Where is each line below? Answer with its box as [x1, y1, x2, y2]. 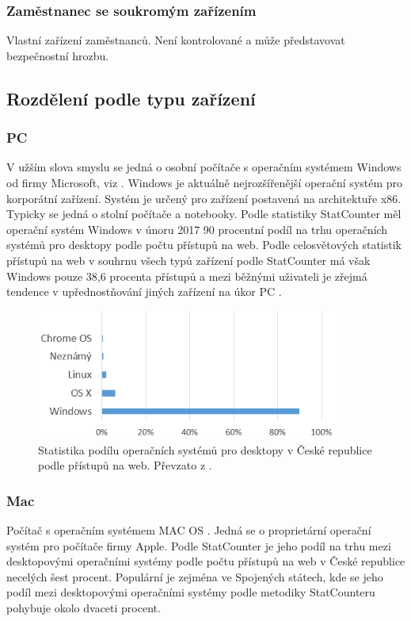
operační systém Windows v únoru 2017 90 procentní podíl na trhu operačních [6, 220, 388, 237]
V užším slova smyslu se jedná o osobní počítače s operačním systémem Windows [6, 159, 401, 175]
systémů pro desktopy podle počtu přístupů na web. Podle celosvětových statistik [6, 236, 401, 253]
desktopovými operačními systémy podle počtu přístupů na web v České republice [6, 553, 405, 569]
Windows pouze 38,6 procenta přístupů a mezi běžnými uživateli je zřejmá [6, 267, 367, 284]
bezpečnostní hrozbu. [6, 47, 109, 63]
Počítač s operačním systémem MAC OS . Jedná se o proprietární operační [6, 521, 371, 538]
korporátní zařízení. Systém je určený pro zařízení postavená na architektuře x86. [6, 190, 401, 206]
